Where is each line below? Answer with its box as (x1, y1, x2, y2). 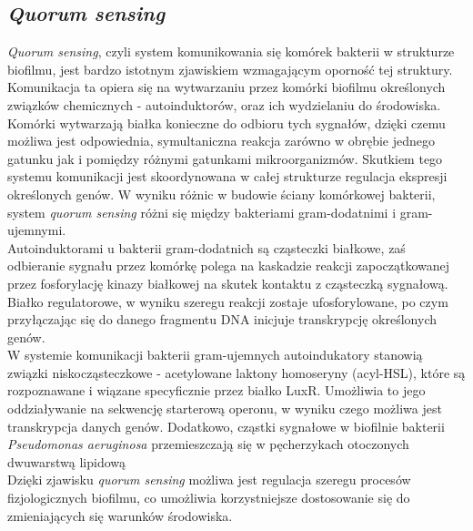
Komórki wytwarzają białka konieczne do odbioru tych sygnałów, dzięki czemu (7, 113, 446, 132)
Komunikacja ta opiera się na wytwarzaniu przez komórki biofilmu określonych (7, 77, 446, 97)
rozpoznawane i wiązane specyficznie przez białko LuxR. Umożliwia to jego (7, 381, 426, 400)
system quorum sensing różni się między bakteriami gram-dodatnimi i (7, 202, 397, 221)
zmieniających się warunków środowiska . (7, 505, 233, 525)
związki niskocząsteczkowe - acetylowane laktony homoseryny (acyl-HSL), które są (7, 363, 466, 382)
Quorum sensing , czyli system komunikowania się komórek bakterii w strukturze (7, 42, 455, 61)
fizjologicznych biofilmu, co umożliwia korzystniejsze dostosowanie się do (7, 488, 410, 507)
